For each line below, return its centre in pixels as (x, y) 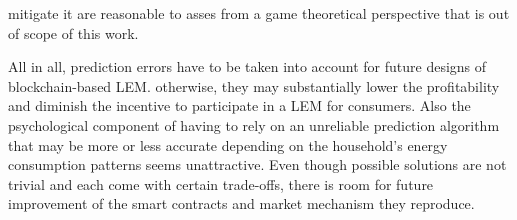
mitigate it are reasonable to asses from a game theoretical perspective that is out (259, 13)
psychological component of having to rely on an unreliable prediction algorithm (254, 124)
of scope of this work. (73, 32)
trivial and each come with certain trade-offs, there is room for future (221, 183)
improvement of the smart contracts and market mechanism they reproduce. (241, 203)
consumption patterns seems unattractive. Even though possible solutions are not (257, 164)
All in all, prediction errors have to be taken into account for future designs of (247, 66)
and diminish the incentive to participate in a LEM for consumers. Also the (239, 105)
